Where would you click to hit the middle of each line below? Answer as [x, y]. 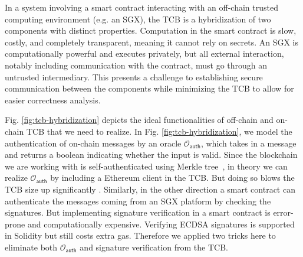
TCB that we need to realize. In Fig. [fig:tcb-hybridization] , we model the [159, 131]
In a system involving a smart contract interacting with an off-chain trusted [142, 7]
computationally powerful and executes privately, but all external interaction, [144, 53]
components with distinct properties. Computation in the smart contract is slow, [151, 30]
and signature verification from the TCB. [154, 247]
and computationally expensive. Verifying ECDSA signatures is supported [161, 224]
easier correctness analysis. [53, 100]
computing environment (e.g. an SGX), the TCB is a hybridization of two [138, 19]
